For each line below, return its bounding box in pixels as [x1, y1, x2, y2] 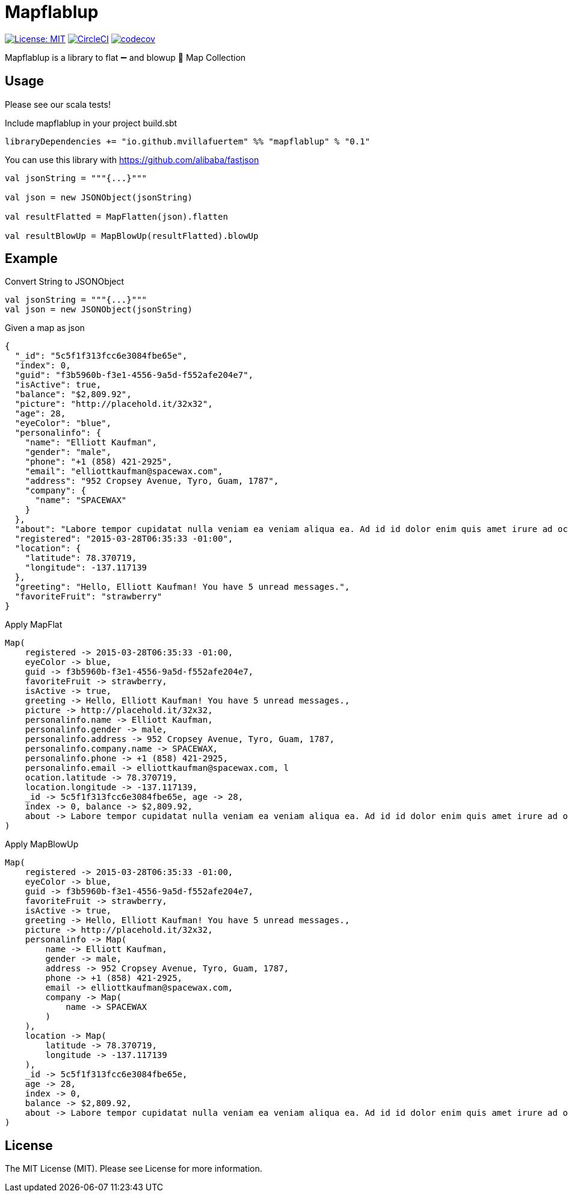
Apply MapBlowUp [5, 839, 79, 850]
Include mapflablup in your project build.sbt [5, 117, 177, 128]
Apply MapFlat [5, 619, 63, 630]
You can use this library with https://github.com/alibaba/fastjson [5, 154, 259, 165]
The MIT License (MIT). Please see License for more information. [5, 1163, 262, 1174]
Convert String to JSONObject [5, 276, 125, 287]
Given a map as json [5, 323, 85, 333]
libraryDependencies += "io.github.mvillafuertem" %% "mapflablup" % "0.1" [5, 136, 370, 146]
